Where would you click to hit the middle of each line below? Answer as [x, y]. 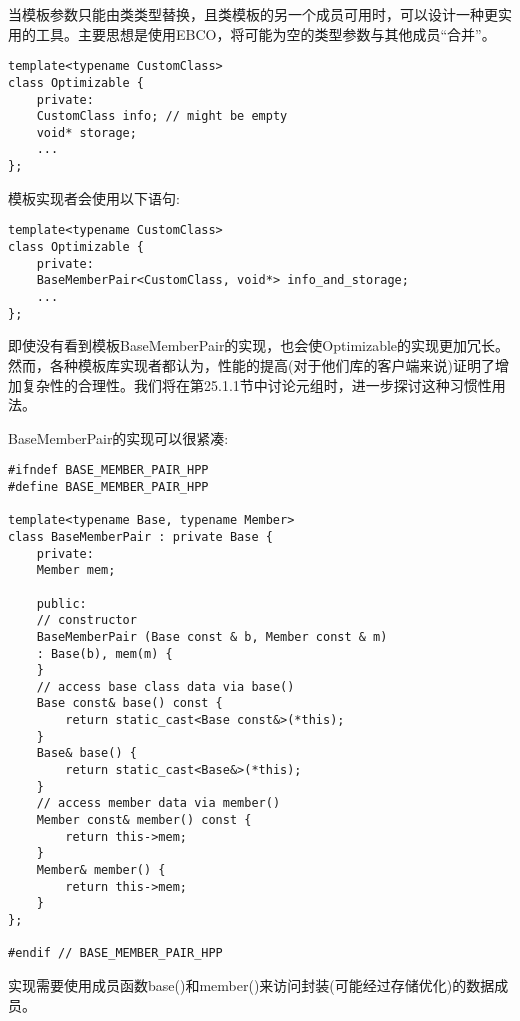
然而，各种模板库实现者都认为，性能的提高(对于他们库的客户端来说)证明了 [251, 364]
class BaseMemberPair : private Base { [140, 536]
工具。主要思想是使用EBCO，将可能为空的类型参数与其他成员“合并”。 [265, 33]
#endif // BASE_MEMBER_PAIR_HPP [115, 953]
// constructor [86, 620]
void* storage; [86, 132]
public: [61, 603]
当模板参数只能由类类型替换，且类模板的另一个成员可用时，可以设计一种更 [253, 14]
